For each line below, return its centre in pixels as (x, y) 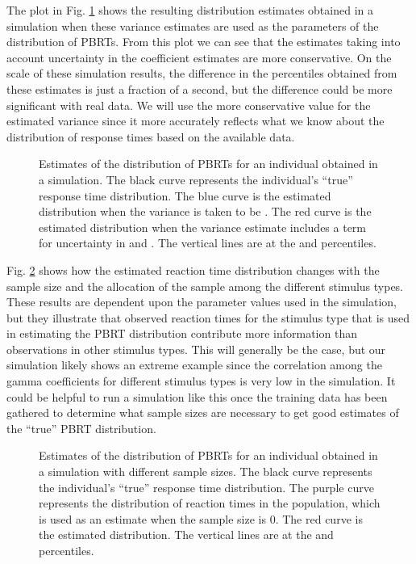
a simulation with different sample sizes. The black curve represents (206, 471)
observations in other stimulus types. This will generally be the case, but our (196, 349)
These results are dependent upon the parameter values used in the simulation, (202, 302)
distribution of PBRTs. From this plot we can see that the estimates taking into (204, 42)
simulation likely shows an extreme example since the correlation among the (194, 365)
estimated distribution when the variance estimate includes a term (203, 227)
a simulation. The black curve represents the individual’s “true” (196, 179)
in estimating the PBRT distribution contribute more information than (182, 333)
